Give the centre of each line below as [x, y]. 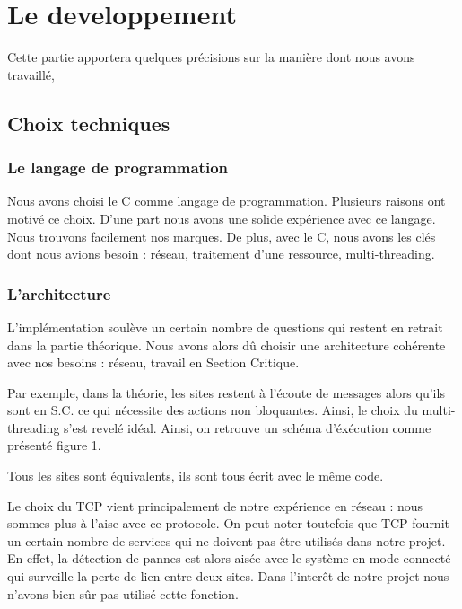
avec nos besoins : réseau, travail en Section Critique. [153, 362]
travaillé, [31, 74]
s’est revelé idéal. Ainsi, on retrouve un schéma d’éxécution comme [248, 427]
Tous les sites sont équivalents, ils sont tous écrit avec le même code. [196, 476]
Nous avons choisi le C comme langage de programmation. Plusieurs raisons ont [227, 201]
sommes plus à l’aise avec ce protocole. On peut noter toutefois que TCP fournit [228, 523]
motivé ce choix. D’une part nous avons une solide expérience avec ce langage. [222, 218]
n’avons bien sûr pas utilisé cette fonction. [123, 593]
